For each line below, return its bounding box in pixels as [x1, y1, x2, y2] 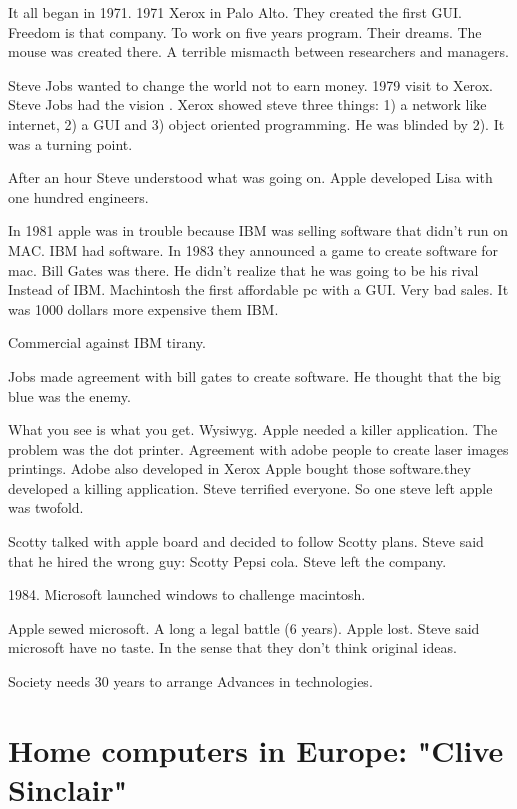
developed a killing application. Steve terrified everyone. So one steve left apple [8, 477, 493, 498]
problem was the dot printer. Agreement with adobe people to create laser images [8, 438, 509, 459]
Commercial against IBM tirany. [8, 332, 206, 353]
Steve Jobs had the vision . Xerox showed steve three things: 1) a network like [8, 94, 487, 115]
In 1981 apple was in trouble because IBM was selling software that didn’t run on [8, 220, 509, 241]
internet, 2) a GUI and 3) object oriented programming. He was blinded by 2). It [8, 113, 505, 134]
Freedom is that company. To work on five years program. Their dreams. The [8, 21, 482, 42]
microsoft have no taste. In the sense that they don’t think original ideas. [8, 637, 457, 658]
